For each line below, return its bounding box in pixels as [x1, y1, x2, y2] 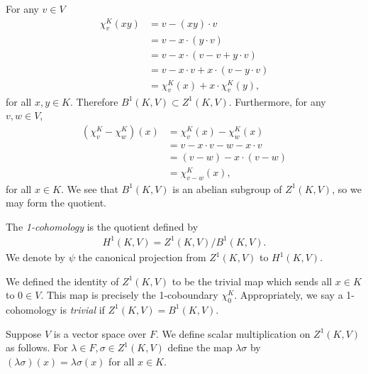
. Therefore [70, 94, 118, 109]
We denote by [6, 250, 65, 264]
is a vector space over [53, 326, 147, 341]
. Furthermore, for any [228, 94, 326, 109]
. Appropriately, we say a [234, 287, 343, 302]
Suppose [6, 326, 42, 341]
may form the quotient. [6, 195, 106, 210]
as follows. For [6, 340, 68, 355]
